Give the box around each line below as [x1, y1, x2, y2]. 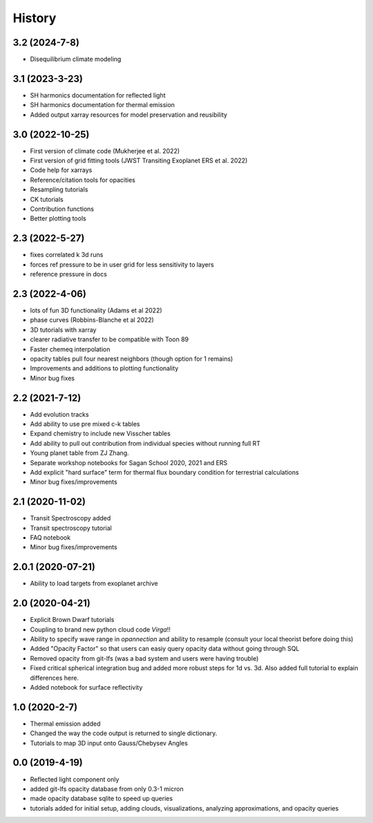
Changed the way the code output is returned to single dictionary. [30, 729, 218, 737]
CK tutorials [30, 195, 64, 203]
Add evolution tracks [30, 410, 89, 418]
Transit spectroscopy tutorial [30, 524, 112, 532]
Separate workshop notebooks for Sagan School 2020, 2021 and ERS [30, 458, 228, 466]
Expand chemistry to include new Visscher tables [30, 429, 171, 438]
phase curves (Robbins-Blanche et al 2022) [30, 316, 155, 324]
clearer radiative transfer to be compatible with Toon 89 [30, 335, 189, 343]
